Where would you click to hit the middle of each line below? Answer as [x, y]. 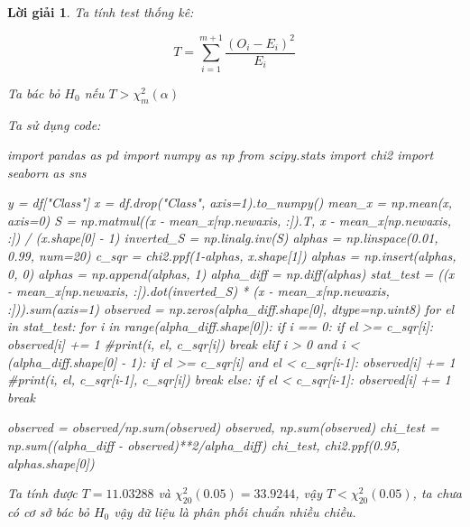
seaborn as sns [47, 172]
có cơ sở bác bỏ [48, 512]
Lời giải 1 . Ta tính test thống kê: [101, 12]
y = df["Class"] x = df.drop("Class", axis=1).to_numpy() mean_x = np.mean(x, [230, 203]
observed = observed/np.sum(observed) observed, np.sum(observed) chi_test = [223, 427]
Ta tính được [42, 493]
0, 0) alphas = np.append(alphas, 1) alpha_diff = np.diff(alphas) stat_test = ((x [231, 273]
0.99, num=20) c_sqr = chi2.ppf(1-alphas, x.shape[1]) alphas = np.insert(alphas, [232, 256]
